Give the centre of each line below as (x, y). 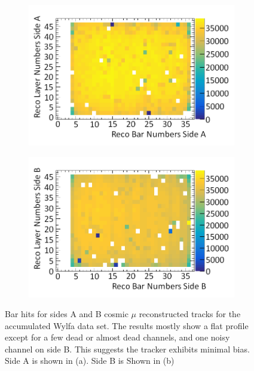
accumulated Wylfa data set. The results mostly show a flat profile (127, 325)
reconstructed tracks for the (190, 314)
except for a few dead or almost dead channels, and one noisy (117, 337)
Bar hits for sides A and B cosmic (67, 314)
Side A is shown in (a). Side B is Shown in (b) (90, 361)
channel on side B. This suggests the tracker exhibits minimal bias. (127, 349)
